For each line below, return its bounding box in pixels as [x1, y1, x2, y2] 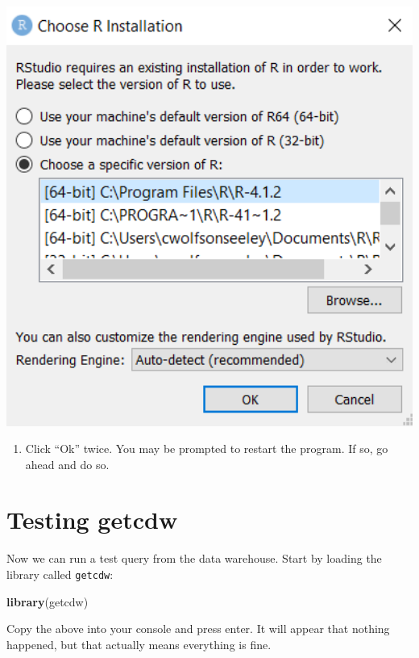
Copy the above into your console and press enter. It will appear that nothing [6, 620, 390, 637]
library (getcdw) [6, 593, 89, 610]
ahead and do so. [25, 455, 110, 472]
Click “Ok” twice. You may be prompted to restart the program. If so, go [25, 440, 388, 457]
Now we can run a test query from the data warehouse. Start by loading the [6, 550, 382, 567]
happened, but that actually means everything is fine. [6, 635, 272, 652]
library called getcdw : [6, 566, 114, 582]
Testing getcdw [6, 503, 178, 536]
